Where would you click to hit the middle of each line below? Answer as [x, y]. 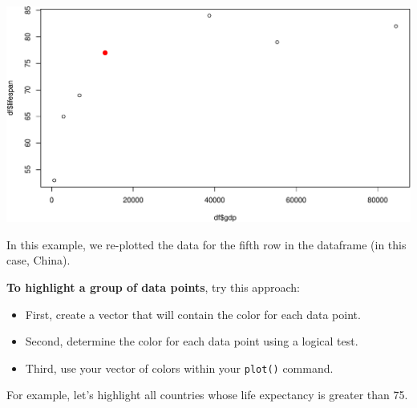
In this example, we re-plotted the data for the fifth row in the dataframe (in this [206, 244]
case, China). [38, 260]
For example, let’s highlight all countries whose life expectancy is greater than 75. [207, 395]
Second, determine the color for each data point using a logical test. [192, 341]
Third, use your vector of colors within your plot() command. [179, 368]
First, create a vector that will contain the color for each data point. [193, 314]
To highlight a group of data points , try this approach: [153, 287]
